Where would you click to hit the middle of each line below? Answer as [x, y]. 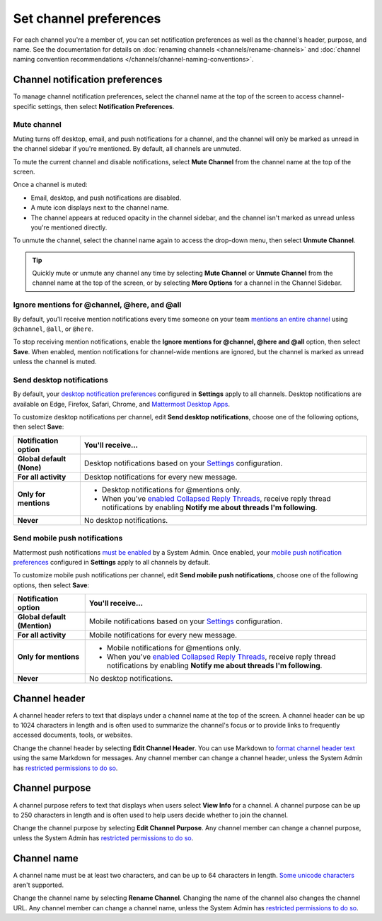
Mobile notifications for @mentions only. [174, 648]
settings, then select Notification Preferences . [106, 106]
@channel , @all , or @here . [53, 329]
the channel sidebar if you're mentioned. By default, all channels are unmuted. [127, 149]
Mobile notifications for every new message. [163, 635]
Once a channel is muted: [50, 185]
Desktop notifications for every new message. [161, 477]
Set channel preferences [87, 18]
